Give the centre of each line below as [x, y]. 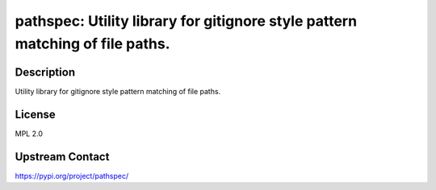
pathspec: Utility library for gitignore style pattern [186, 21]
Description [45, 72]
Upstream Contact [62, 157]
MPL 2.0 [29, 134]
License [35, 114]
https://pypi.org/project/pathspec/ [72, 176]
